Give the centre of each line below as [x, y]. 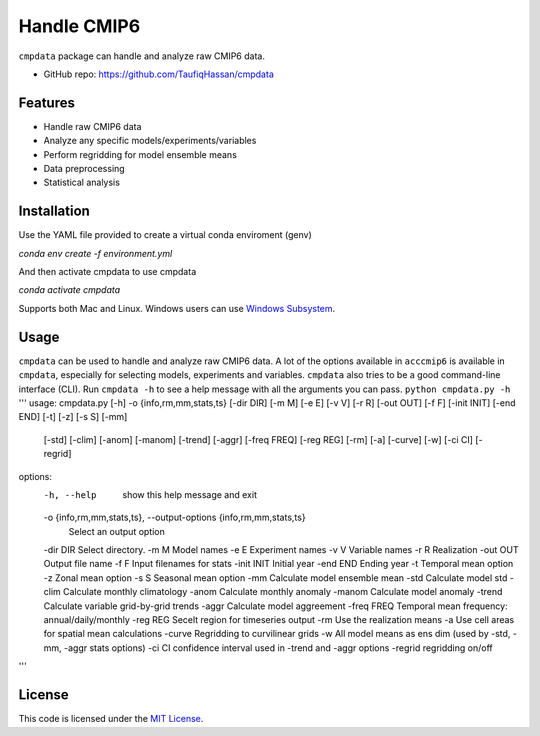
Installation [54, 211]
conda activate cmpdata [69, 290]
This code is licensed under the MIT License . [111, 719]
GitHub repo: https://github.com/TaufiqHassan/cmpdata [158, 74]
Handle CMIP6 [79, 26]
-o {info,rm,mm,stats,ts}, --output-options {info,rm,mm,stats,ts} [174, 517]
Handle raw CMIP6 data [92, 126]
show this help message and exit [189, 494]
